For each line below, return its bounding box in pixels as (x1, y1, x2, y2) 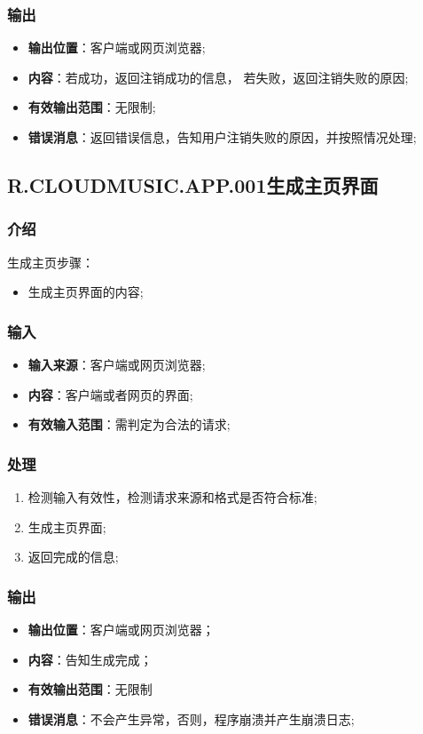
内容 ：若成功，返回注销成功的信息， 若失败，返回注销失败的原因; (27, 68, 409, 86)
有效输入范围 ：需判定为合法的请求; (27, 415, 231, 434)
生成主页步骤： (7, 252, 94, 271)
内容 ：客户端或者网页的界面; (27, 385, 193, 403)
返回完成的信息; (27, 547, 119, 566)
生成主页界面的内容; (27, 283, 144, 301)
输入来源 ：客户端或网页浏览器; (27, 355, 206, 373)
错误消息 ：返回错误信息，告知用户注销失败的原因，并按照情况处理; (27, 128, 417, 146)
